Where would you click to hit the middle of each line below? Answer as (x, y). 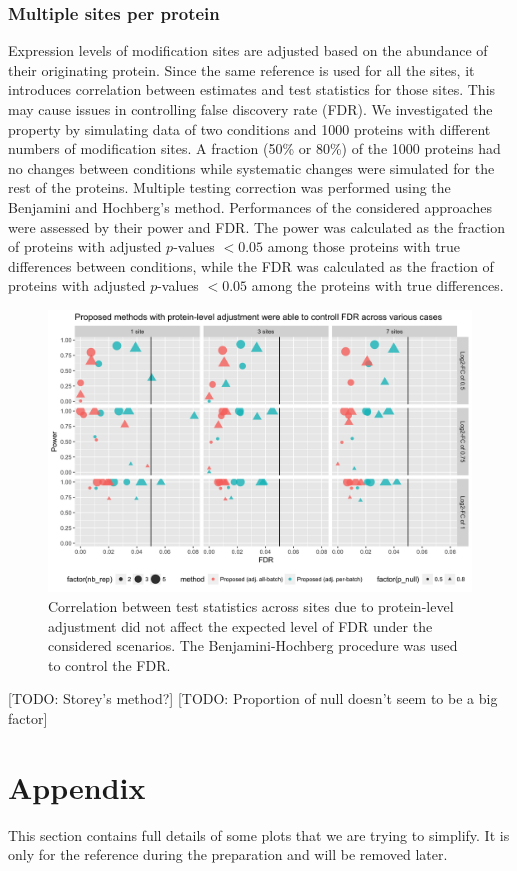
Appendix (77, 786)
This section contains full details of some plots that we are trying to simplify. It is (259, 834)
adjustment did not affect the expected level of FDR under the (240, 625)
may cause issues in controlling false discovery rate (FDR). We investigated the (250, 109)
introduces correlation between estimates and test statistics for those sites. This (252, 89)
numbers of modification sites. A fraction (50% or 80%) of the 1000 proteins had (254, 148)
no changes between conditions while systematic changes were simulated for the (251, 167)
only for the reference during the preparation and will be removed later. (228, 854)
